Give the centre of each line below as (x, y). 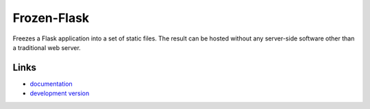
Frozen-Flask (51, 18)
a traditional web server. (47, 47)
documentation (51, 84)
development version (60, 93)
